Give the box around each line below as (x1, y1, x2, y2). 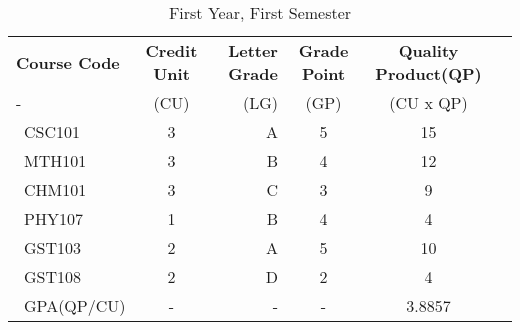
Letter (228, 39, 278, 62)
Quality (398, 39, 459, 62)
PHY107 (24, 207, 83, 230)
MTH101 (24, 149, 87, 172)
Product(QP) (375, 62, 482, 85)
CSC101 (24, 120, 81, 143)
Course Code (16, 50, 120, 74)
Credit (145, 39, 198, 62)
